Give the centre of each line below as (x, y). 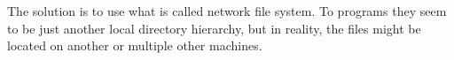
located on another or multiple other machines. (135, 45)
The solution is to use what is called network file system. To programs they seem (227, 11)
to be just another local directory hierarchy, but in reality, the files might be (214, 28)
